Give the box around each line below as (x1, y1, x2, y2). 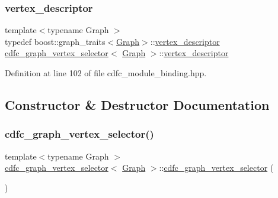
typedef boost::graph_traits (5, 35, 106, 47)
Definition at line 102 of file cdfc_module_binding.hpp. (5, 67, 207, 79)
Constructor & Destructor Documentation (5, 95, 270, 113)
